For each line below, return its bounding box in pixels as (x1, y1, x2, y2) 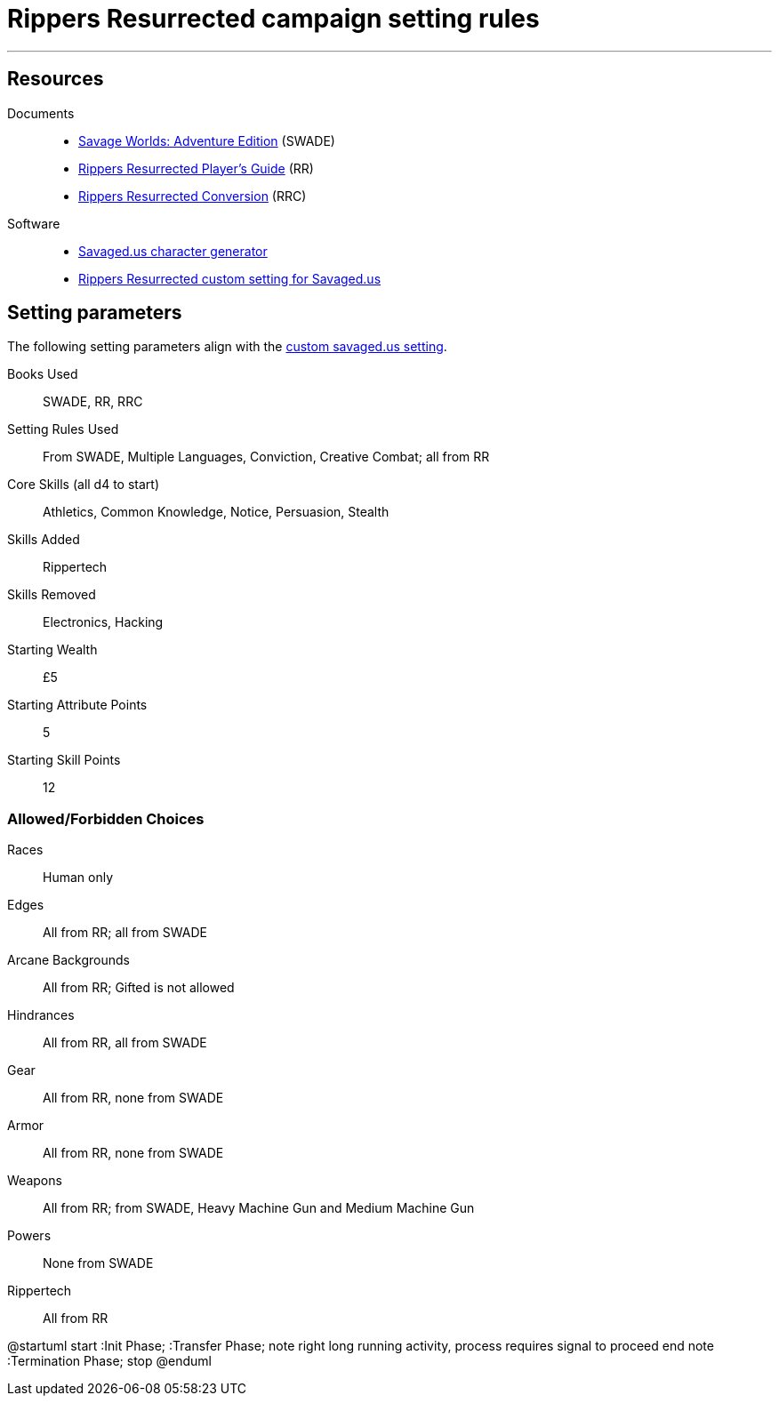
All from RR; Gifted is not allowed (43, 980, 235, 996)
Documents (7, 105, 75, 121)
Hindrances (7, 1007, 75, 1023)
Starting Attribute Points (7, 697, 148, 713)
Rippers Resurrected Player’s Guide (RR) (78, 160, 314, 176)
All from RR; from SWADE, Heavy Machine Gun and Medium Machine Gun (43, 1200, 475, 1216)
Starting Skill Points (7, 752, 121, 768)
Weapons (7, 1173, 62, 1189)
